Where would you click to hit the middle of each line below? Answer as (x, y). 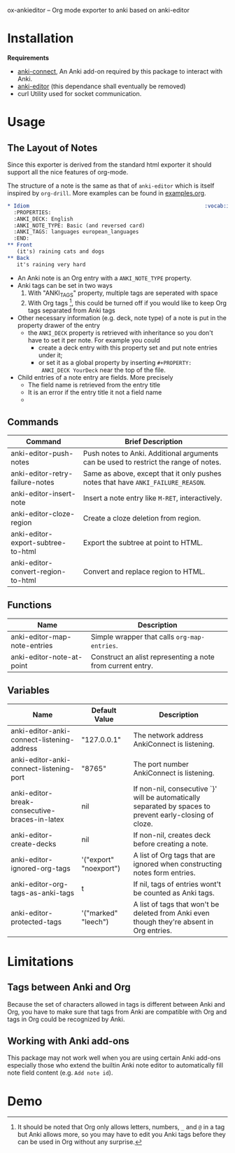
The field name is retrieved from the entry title (94, 385)
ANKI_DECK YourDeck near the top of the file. (104, 370)
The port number (161, 764)
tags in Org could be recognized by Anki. (66, 1019)
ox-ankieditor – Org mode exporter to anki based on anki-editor (99, 10)
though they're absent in (173, 922)
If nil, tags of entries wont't (177, 884)
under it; (50, 355)
